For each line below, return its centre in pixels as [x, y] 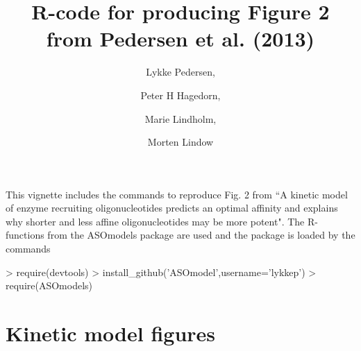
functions [25, 235]
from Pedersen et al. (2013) [180, 38]
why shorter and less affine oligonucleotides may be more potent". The [155, 221]
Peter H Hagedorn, [180, 95]
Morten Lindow [180, 142]
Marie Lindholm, [180, 118]
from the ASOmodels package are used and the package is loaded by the [201, 235]
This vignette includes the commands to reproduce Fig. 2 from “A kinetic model [177, 194]
